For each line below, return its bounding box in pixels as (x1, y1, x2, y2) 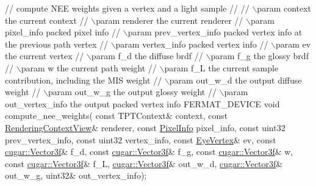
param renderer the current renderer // (96, 13, 243, 26)
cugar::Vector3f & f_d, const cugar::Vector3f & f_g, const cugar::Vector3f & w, (5, 145, 293, 158)
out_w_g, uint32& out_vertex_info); (5, 169, 147, 182)
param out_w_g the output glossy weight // (48, 85, 217, 98)
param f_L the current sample (164, 61, 279, 74)
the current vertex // (5, 49, 84, 62)
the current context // (5, 13, 88, 26)
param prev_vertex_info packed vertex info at (127, 26, 303, 38)
